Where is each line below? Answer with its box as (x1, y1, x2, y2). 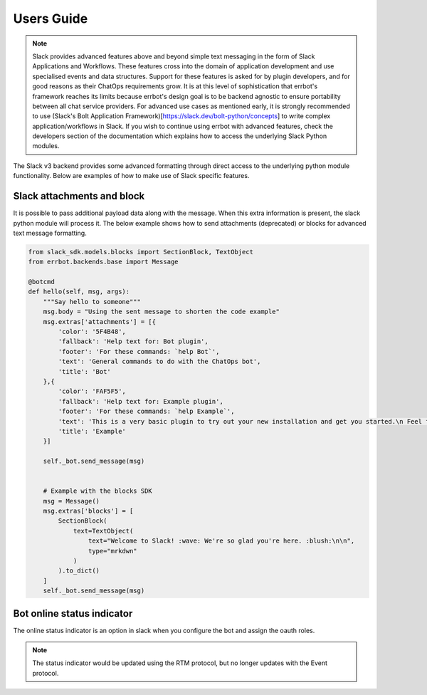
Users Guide (13, 11, 88, 26)
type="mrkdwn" (88, 547, 138, 555)
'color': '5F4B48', (58, 328, 126, 336)
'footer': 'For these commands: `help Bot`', (58, 347, 220, 355)
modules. (32, 142, 60, 150)
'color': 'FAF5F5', (58, 387, 126, 395)
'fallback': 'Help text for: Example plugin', (58, 397, 223, 405)
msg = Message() (43, 497, 100, 505)
